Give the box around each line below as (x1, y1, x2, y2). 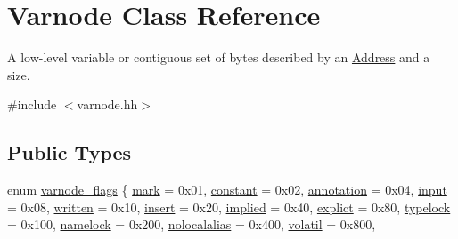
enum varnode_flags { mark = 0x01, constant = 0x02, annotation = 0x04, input (7, 180, 447, 199)
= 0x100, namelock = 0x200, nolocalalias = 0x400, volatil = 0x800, (7, 215, 376, 234)
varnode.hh (77, 95, 138, 114)
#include (7, 95, 57, 114)
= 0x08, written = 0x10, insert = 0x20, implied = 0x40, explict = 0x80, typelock (7, 197, 451, 216)
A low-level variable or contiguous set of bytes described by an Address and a (7, 48, 430, 67)
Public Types (7, 139, 132, 166)
